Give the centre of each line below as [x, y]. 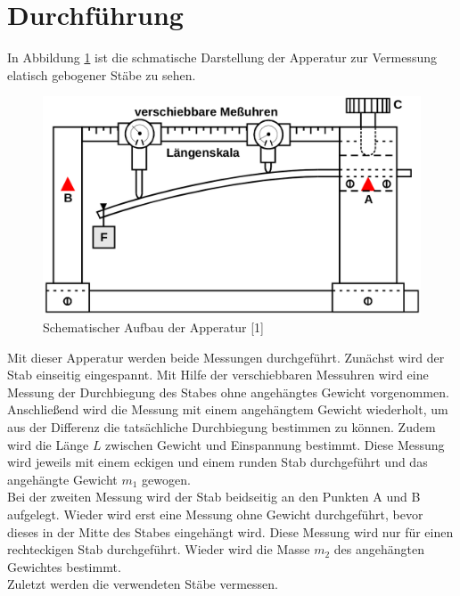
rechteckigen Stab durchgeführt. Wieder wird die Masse [159, 549]
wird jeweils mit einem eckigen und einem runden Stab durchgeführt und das [218, 462]
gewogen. [166, 479]
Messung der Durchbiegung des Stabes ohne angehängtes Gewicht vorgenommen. [228, 392]
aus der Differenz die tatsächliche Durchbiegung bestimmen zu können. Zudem [222, 427]
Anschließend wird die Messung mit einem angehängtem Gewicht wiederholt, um [228, 409]
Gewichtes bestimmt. [64, 566]
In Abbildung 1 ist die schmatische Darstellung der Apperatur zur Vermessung [222, 57]
